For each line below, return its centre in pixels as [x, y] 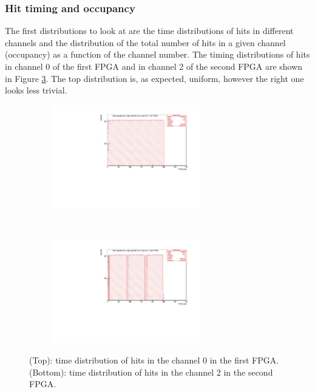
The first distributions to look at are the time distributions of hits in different [149, 31]
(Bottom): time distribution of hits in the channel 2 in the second [151, 372]
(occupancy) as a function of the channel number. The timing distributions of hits [157, 54]
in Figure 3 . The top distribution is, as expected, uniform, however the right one [154, 78]
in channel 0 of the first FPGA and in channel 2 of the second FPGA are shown [154, 66]
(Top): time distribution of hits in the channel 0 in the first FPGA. [154, 360]
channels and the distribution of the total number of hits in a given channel [145, 42]
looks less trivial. [36, 90]
